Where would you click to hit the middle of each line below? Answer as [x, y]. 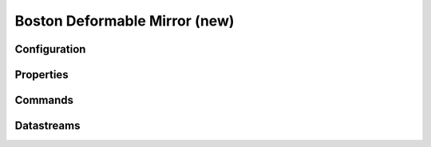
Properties [42, 75]
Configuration [50, 49]
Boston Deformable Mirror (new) [125, 21]
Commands [44, 100]
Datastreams [47, 126]
